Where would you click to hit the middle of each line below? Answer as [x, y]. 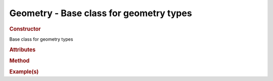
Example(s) [24, 72]
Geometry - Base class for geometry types [101, 13]
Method [19, 60]
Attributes [22, 49]
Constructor [25, 29]
